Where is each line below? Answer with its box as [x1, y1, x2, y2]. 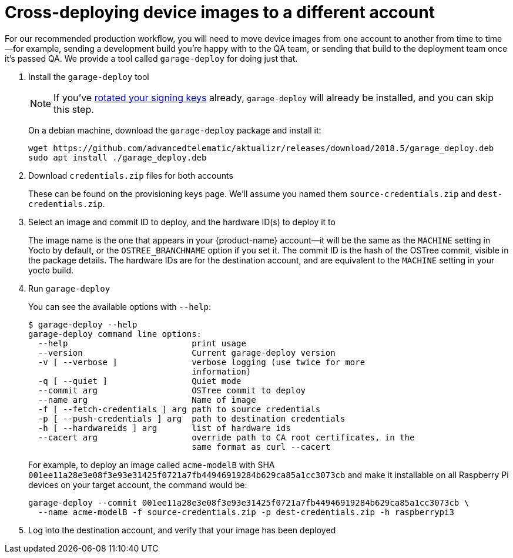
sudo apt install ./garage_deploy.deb [28, 152, 207, 162]
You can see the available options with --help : [28, 301, 212, 312]
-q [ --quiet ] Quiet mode [38, 376, 242, 386]
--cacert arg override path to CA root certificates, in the [38, 432, 415, 442]
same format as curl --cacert [192, 442, 331, 452]
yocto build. [28, 265, 73, 275]
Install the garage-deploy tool [28, 71, 149, 82]
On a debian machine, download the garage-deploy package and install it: [28, 125, 321, 135]
